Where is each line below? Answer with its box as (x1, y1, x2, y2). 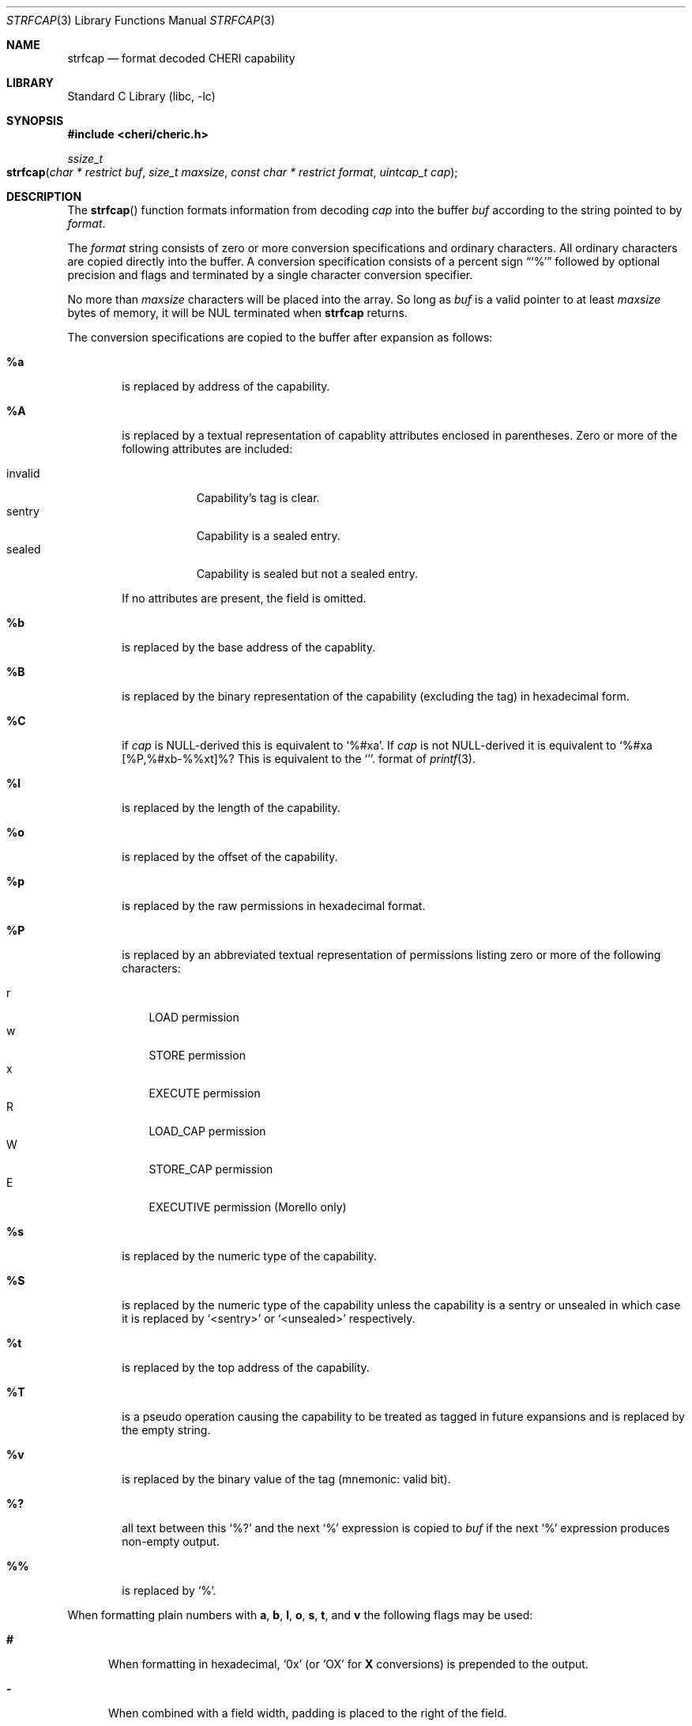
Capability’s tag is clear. (196, 491, 320, 504)
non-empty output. (122, 1535, 220, 1548)
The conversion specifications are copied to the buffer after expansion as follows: (67, 330, 493, 344)
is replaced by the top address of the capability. (122, 1361, 370, 1374)
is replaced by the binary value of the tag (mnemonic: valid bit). (122, 1472, 451, 1486)
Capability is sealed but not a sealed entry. (196, 567, 418, 580)
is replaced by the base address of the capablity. (122, 640, 376, 654)
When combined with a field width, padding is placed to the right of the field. (108, 1706, 507, 1720)
